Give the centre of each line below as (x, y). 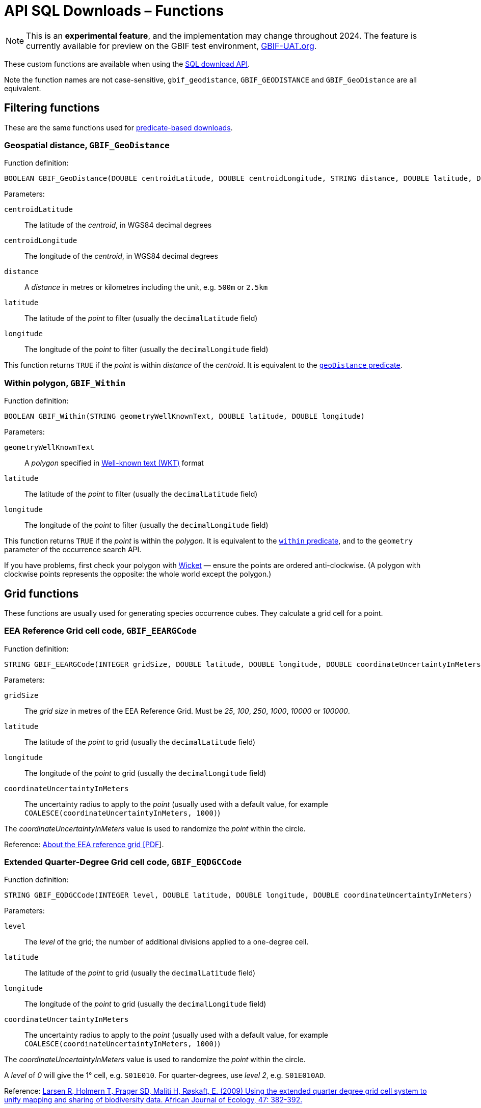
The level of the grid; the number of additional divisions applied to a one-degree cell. (167, 942)
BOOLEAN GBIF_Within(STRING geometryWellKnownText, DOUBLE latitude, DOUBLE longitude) (185, 416)
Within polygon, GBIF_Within (65, 383)
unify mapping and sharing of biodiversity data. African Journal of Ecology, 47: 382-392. (153, 1100)
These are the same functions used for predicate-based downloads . (118, 127)
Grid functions (42, 593)
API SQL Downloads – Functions (114, 11)
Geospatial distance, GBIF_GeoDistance (87, 145)
